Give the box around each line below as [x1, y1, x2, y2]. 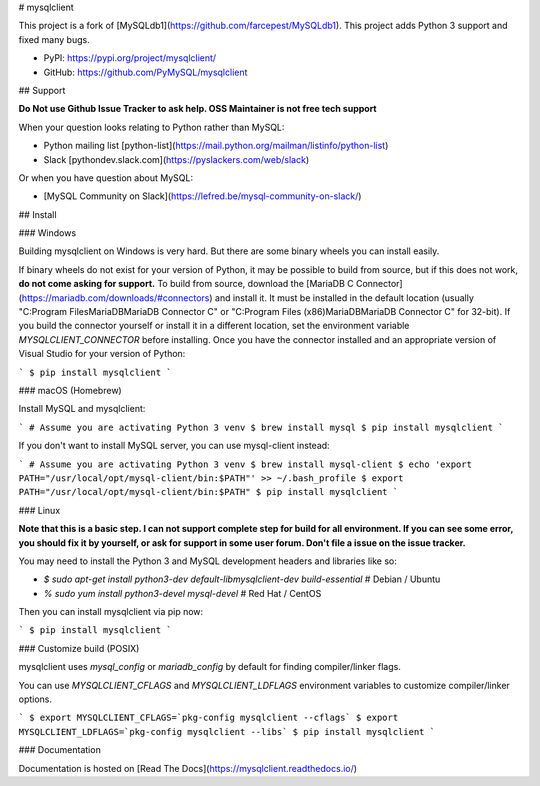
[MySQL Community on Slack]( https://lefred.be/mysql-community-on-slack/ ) [43, 190, 362, 202]
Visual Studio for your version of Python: [18, 348, 186, 360]
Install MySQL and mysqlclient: [18, 403, 146, 415]
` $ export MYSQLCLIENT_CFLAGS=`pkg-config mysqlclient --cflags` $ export [18, 712, 399, 724]
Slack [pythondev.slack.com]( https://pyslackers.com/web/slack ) [43, 153, 310, 165]
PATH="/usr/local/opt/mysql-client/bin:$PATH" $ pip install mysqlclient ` [18, 486, 399, 498]
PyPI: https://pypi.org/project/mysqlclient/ [43, 52, 217, 64]
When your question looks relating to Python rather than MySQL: [18, 121, 285, 133]
